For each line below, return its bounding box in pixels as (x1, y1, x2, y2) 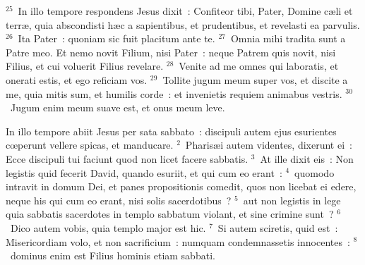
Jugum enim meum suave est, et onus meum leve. (10, 100, 225, 115)
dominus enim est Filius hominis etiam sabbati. (10, 248, 215, 263)
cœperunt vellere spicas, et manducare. (6, 137, 174, 152)
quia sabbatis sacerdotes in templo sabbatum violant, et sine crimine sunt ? (6, 207, 334, 221)
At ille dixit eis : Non (260, 151, 354, 166)
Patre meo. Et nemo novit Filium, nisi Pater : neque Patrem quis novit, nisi (6, 44, 336, 59)
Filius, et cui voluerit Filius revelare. (6, 58, 164, 73)
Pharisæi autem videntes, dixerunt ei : (185, 137, 352, 152)
